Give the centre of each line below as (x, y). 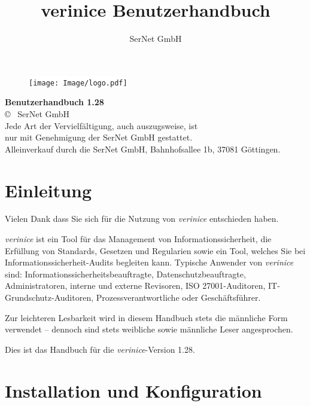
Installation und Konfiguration (133, 390)
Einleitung (48, 190)
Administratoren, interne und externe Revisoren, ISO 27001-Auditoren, (135, 286)
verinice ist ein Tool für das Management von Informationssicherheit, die (138, 239)
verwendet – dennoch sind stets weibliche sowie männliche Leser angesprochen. (149, 329)
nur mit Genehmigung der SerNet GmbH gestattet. (99, 137)
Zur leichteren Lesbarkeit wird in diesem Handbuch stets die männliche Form (146, 317)
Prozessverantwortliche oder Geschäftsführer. (178, 297)
